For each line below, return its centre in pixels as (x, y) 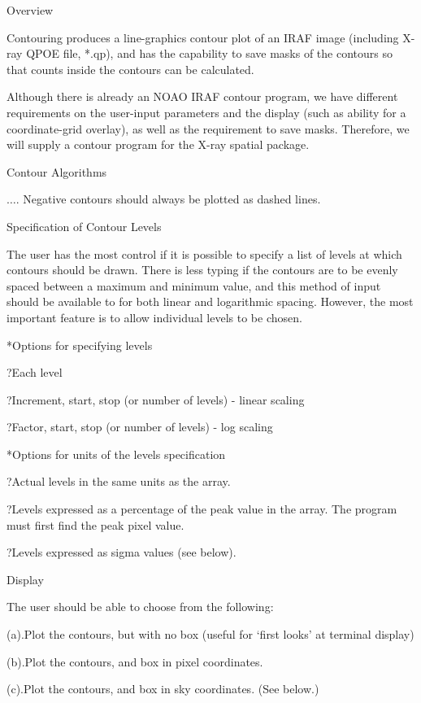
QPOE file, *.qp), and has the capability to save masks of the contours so (209, 53)
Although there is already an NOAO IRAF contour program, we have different (202, 96)
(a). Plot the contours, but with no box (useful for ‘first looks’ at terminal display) (210, 634)
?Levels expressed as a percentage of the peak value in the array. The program (202, 509)
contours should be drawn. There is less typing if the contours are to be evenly (202, 270)
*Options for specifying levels (80, 345)
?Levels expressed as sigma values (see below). (122, 552)
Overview (30, 10)
